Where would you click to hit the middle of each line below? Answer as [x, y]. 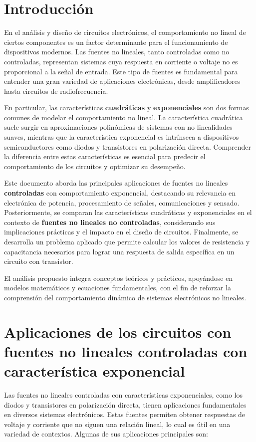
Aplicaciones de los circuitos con [118, 331]
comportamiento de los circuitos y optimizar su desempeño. [95, 166]
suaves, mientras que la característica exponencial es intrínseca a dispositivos [122, 137]
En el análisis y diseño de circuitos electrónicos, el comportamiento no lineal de [125, 32]
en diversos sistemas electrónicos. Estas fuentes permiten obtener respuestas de [125, 414]
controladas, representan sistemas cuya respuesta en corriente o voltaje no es [121, 61]
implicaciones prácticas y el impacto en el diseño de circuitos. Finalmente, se [121, 232]
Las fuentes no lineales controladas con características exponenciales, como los [124, 395]
